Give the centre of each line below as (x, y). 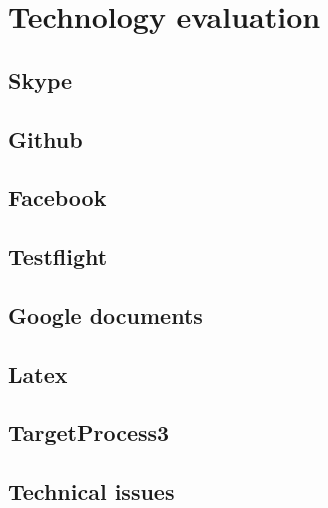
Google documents (105, 314)
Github (45, 138)
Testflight (58, 256)
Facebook (57, 197)
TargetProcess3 (89, 432)
